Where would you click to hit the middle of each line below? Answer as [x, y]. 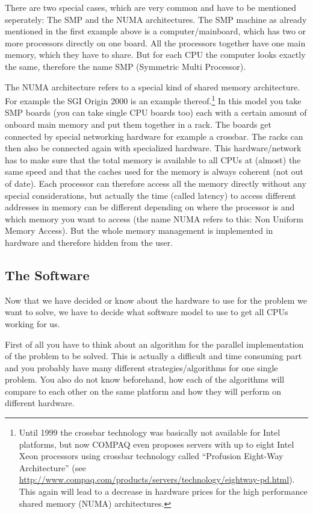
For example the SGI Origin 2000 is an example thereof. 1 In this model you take [153, 100]
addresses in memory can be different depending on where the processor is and [150, 207]
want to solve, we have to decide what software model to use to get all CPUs [147, 312]
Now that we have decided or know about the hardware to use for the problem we [156, 300]
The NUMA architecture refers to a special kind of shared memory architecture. [153, 86]
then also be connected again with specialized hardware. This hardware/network [153, 148]
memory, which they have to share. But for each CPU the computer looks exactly [155, 55]
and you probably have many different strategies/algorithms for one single [141, 367]
